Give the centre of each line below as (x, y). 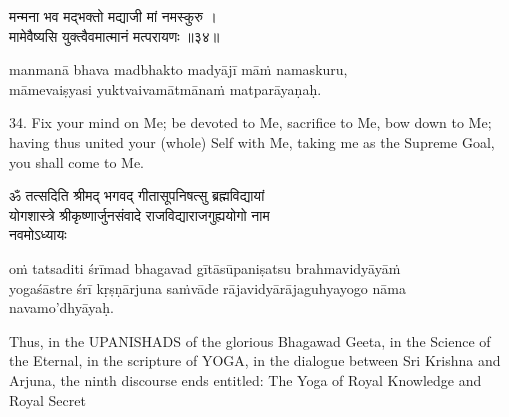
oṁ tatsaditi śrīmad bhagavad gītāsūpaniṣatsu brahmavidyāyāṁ (205, 267)
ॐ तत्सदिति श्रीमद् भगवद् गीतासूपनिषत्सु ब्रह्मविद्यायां (137, 195)
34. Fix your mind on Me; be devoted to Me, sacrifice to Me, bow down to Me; (250, 122)
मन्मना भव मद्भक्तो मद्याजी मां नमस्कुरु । (113, 16)
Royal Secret (47, 399)
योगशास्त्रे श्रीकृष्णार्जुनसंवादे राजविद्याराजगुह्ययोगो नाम (139, 214)
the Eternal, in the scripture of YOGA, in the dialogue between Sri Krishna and (255, 360)
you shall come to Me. (77, 161)
